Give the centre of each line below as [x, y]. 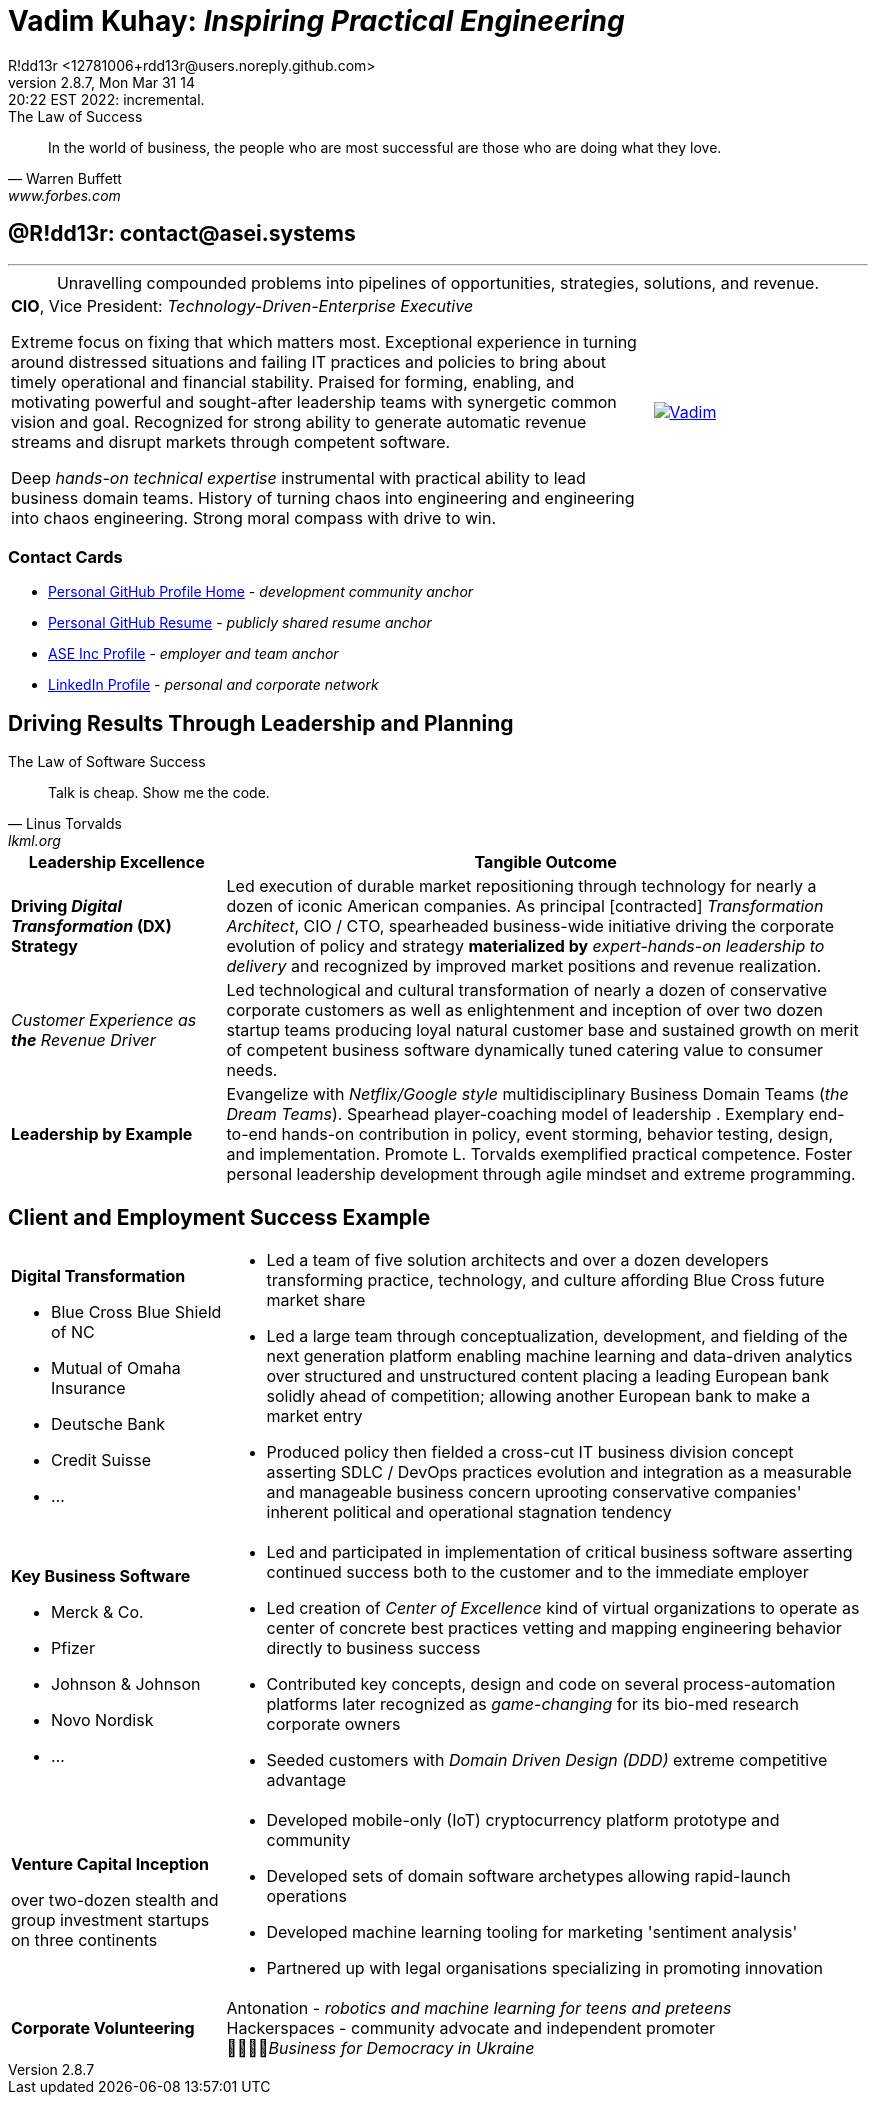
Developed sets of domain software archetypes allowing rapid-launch [528, 1876]
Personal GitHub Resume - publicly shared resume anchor [240, 623]
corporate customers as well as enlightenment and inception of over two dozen [524, 1010]
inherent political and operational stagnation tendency [469, 1512]
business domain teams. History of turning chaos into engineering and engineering [323, 497]
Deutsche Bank [108, 1424]
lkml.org [34, 841]
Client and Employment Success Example [219, 1217]
